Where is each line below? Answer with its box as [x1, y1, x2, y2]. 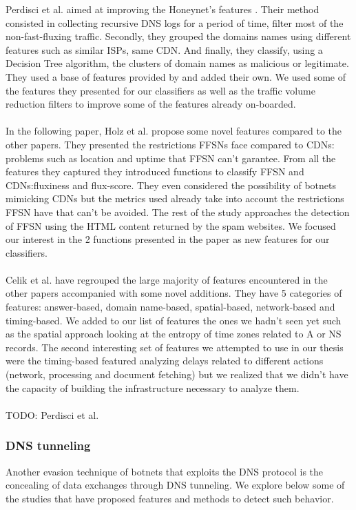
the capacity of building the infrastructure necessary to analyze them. [6, 380, 300, 395]
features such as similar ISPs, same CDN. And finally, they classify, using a [6, 42, 323, 57]
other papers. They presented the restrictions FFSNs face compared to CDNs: [6, 137, 335, 151]
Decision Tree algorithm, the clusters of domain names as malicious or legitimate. [6, 56, 349, 70]
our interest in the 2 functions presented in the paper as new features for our [6, 232, 330, 246]
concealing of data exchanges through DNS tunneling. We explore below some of [6, 478, 345, 492]
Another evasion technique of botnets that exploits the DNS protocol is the [6, 464, 324, 478]
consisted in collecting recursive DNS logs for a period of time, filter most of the [6, 15, 344, 30]
